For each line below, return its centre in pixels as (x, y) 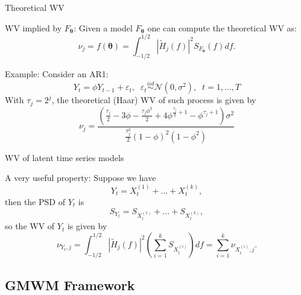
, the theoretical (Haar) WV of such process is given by (154, 100)
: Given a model (103, 27)
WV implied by (33, 27)
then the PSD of (35, 201)
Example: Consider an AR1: (57, 74)
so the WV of (30, 226)
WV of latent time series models (65, 157)
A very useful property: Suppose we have (81, 178)
